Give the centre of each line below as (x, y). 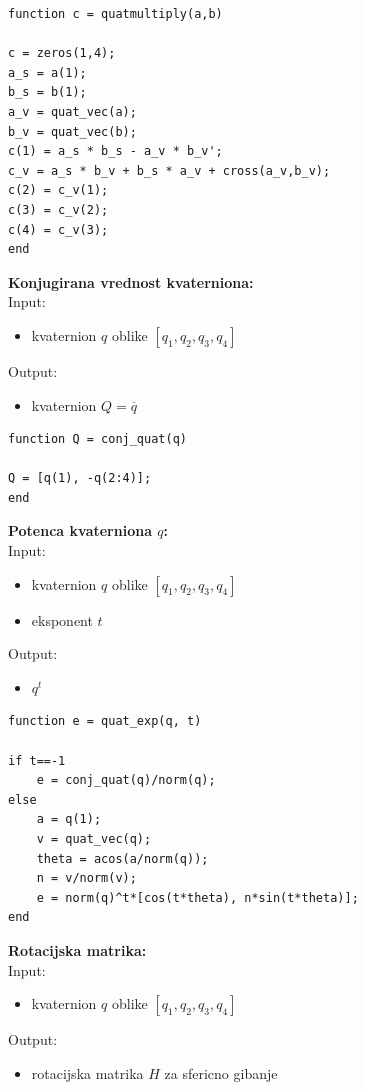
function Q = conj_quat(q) (97, 439)
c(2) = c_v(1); (58, 190)
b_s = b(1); (47, 92)
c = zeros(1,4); (62, 53)
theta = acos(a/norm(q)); (122, 858)
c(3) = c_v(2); (58, 209)
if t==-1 (37, 760)
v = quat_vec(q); (94, 839)
